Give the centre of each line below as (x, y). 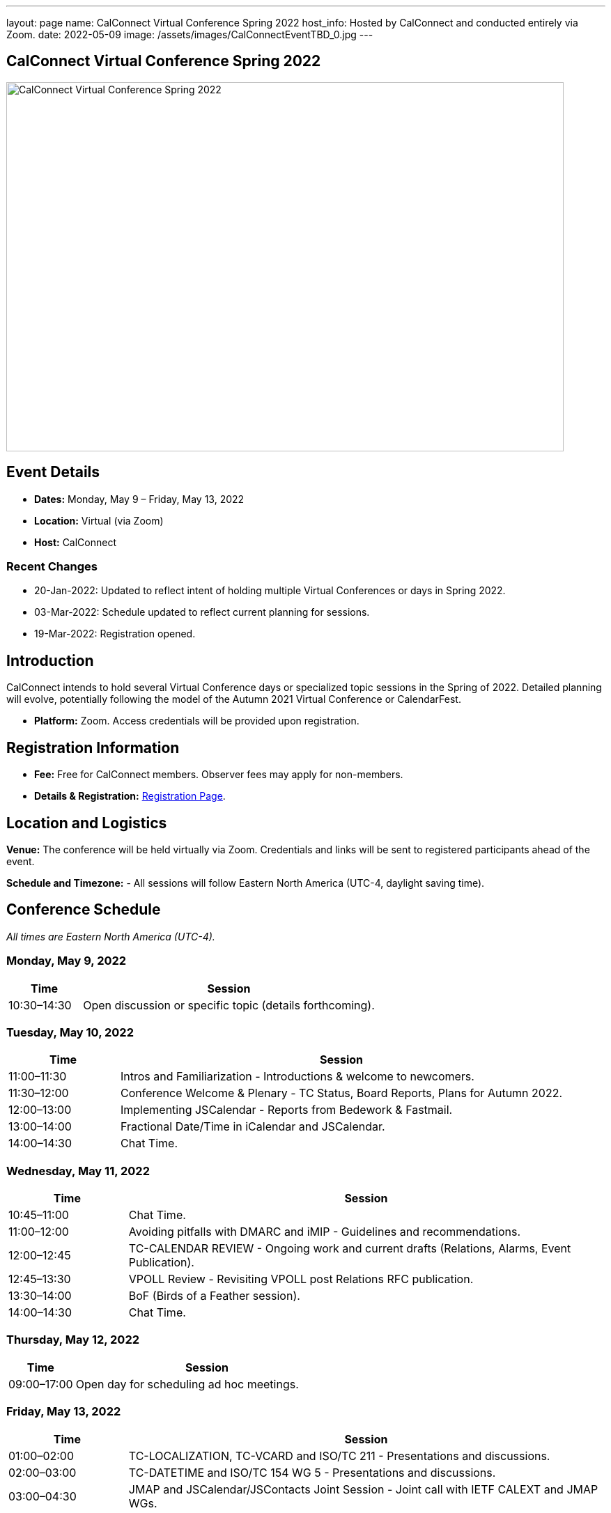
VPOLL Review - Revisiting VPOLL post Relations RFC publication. (301, 1279)
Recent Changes (52, 567)
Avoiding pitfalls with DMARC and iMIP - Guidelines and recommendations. (325, 1232)
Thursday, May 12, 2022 (73, 1340)
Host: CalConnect (76, 542)
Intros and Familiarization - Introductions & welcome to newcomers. (297, 1077)
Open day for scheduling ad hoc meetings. (187, 1384)
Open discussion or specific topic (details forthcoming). (229, 1005)
